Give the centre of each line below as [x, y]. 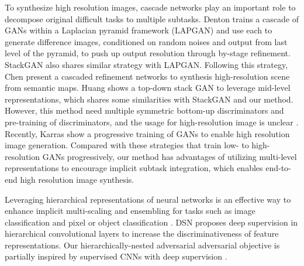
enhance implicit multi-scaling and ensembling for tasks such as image [130, 211]
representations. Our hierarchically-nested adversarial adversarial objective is [142, 245]
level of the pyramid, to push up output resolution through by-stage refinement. [148, 53]
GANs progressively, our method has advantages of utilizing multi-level [170, 156]
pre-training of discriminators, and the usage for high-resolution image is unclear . [152, 122]
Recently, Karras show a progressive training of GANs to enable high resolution [147, 133]
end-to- [278, 168]
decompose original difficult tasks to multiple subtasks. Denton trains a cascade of [152, 18]
